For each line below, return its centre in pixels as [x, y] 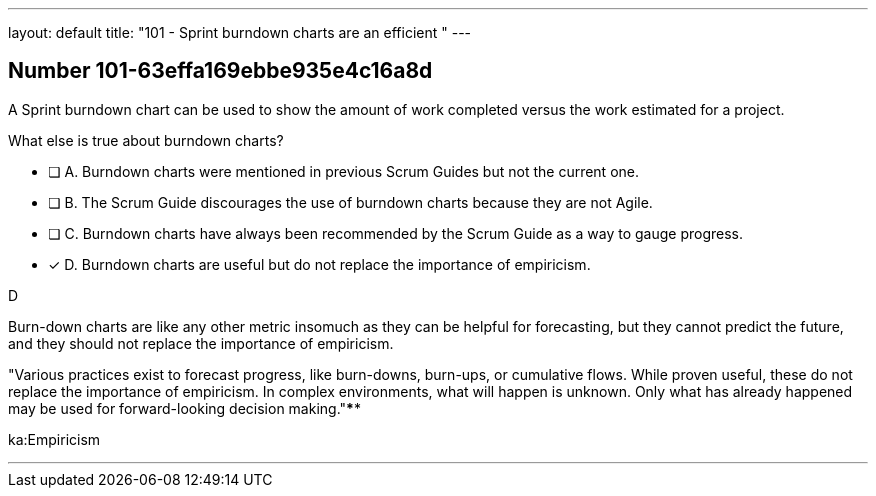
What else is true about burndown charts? [146, 140]
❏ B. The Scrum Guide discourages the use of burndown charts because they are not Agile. [350, 202]
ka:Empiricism [54, 439]
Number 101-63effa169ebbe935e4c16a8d [220, 71]
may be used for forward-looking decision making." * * [184, 408]
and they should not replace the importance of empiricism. [201, 343]
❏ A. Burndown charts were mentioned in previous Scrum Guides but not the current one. [343, 171]
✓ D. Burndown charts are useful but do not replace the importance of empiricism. [319, 264]
